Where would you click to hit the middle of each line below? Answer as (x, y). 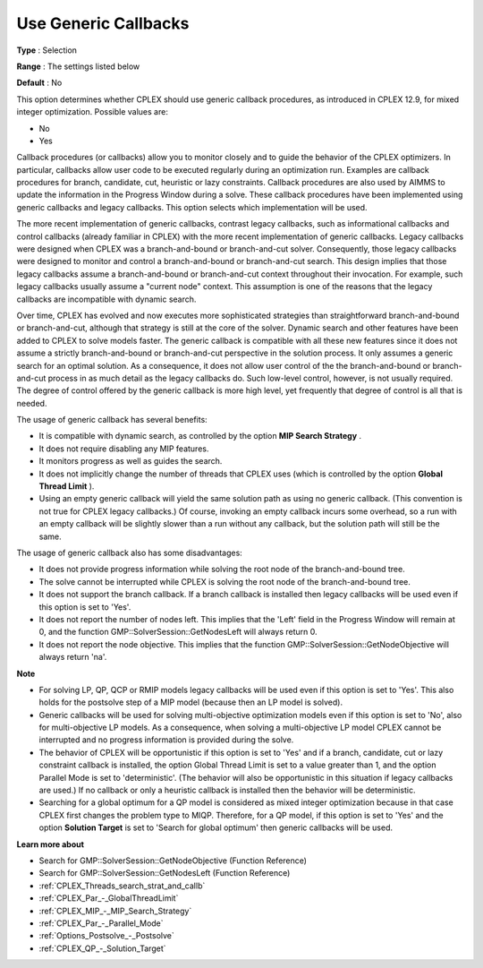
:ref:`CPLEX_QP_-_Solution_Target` (102, 948)
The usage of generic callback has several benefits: (112, 420)
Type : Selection (47, 50)
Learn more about (51, 844)
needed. (32, 403)
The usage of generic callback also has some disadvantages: (130, 553)
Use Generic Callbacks (103, 23)
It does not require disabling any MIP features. (124, 449)
